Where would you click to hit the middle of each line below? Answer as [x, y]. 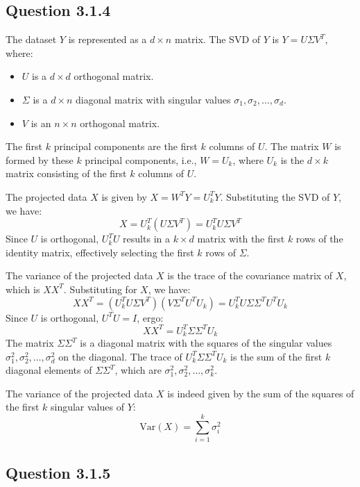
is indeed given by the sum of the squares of [261, 393]
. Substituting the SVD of [275, 196]
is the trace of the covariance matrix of [250, 275]
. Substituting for [100, 289]
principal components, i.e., [141, 159]
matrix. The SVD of [217, 39]
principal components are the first [126, 146]
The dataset [31, 39]
